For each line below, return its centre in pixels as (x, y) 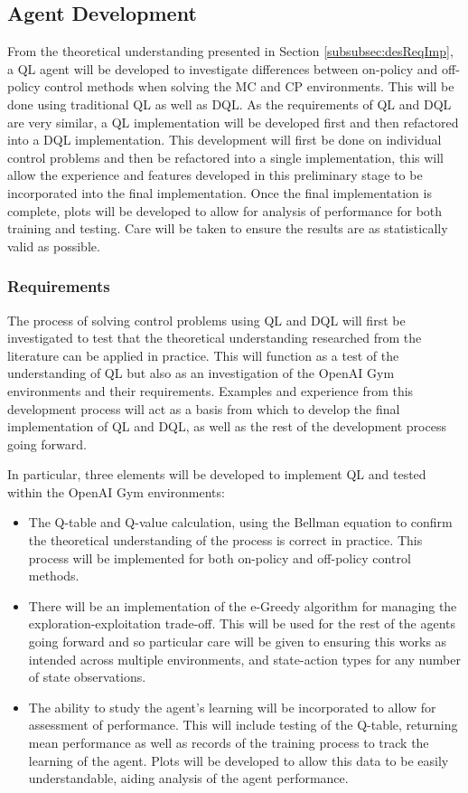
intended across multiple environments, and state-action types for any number (244, 659)
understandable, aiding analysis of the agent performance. (188, 778)
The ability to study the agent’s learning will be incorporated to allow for (232, 707)
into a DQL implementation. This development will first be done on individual (225, 140)
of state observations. (87, 677)
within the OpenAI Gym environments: (116, 491)
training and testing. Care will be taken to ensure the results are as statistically (228, 228)
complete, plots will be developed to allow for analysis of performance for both (225, 210)
